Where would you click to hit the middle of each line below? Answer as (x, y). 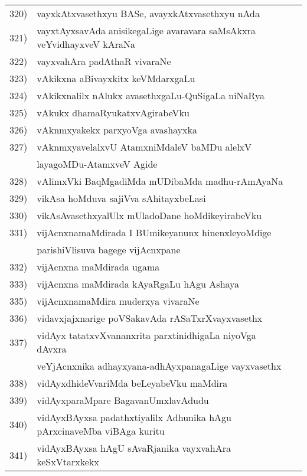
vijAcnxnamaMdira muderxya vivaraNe (118, 301)
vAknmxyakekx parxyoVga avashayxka (117, 130)
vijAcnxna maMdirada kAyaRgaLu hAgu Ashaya (138, 284)
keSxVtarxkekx (68, 462)
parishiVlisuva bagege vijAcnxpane (109, 250)
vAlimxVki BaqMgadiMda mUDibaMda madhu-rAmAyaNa (160, 181)
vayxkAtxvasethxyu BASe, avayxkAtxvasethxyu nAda (148, 13)
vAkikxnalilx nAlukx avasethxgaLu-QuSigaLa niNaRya (151, 95)
